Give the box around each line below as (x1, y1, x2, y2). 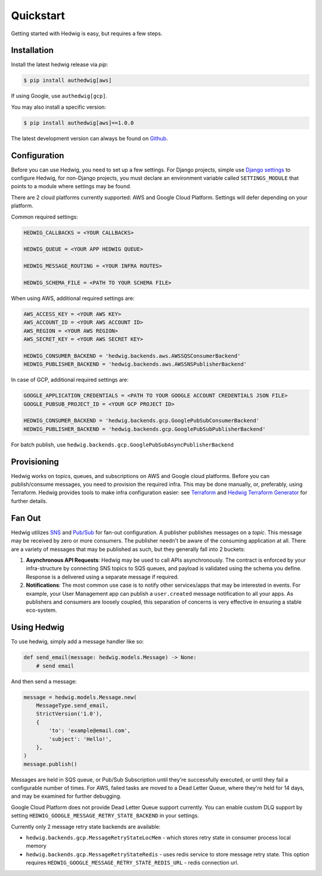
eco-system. (26, 607, 57, 614)
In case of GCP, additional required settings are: (11, 376, 129, 384)
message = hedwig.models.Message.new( (23, 694, 137, 700)
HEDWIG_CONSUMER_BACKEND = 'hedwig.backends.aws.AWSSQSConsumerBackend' (23, 353, 241, 359)
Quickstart (11, 9, 66, 22)
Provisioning (11, 457, 59, 467)
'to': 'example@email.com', (48, 727, 131, 734)
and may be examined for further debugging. (11, 792, 122, 800)
